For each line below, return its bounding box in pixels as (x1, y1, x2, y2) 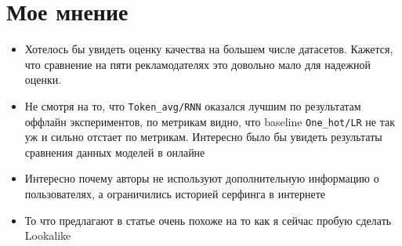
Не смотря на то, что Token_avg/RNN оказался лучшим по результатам (24, 97, 361, 114)
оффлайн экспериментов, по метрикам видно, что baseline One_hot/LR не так (24, 113, 396, 129)
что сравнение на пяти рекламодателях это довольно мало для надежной (24, 56, 371, 72)
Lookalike (24, 227, 71, 244)
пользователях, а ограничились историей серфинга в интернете (24, 186, 326, 201)
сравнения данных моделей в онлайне (24, 143, 205, 160)
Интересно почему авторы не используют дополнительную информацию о (24, 170, 379, 186)
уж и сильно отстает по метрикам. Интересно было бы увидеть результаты (24, 128, 382, 145)
